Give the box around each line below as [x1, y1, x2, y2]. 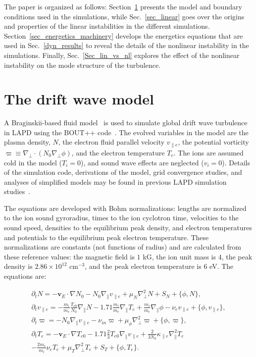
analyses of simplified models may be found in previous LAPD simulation [4, 176, 227, 187]
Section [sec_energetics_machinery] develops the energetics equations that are [4, 30, 243, 41]
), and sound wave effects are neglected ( [81, 157, 204, 167]
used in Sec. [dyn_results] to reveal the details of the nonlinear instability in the [4, 40, 249, 51]
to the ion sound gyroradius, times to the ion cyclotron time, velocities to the [4, 212, 239, 223]
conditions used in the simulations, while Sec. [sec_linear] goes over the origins [4, 11, 245, 21]
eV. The [209, 261, 234, 271]
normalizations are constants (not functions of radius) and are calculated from [4, 242, 241, 252]
